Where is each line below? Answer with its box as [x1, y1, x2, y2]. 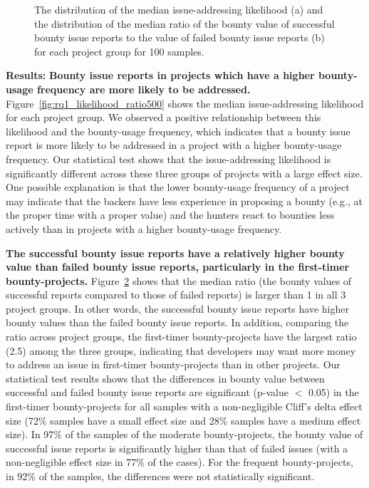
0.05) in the [308, 385, 359, 400]
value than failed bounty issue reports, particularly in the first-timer [6, 259, 350, 274]
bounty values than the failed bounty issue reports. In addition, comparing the [6, 315, 349, 330]
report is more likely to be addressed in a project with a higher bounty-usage [6, 137, 342, 152]
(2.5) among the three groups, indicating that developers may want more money [6, 343, 356, 358]
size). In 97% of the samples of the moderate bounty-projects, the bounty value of [6, 427, 363, 442]
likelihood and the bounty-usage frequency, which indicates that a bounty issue [6, 123, 350, 138]
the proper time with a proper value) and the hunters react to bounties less [6, 207, 335, 222]
